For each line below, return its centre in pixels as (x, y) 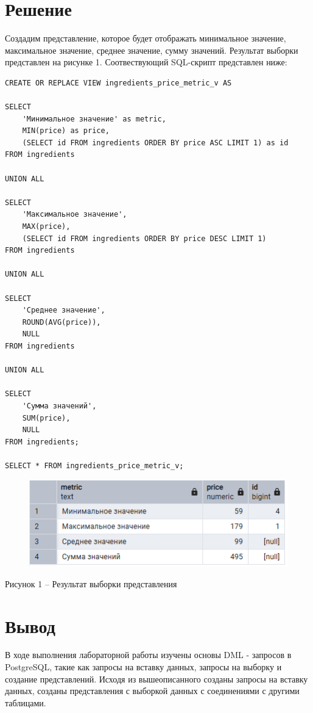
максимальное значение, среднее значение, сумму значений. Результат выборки (152, 50)
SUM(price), (46, 418)
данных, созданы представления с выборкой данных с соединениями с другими (152, 691)
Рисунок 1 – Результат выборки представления (91, 583)
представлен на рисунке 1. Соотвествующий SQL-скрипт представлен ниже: (146, 62)
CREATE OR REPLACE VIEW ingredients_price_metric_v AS (118, 83)
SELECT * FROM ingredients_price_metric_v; (94, 465)
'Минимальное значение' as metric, (94, 119)
